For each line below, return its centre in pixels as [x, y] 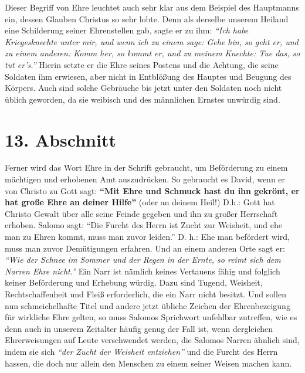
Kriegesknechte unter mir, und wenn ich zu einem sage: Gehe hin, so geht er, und [152, 41]
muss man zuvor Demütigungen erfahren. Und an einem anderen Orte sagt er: [145, 248]
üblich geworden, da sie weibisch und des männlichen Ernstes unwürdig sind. [143, 99]
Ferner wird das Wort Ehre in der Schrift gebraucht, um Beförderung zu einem [146, 167]
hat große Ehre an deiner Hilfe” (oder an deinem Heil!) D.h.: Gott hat [140, 202]
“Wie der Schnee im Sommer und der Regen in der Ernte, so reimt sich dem [143, 260]
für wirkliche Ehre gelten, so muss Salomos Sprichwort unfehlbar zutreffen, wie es [151, 317]
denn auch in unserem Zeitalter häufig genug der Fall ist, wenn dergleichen [139, 328]
